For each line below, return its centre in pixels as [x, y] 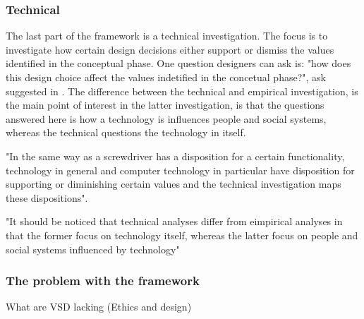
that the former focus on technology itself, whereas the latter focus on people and [182, 235]
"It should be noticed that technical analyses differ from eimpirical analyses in [174, 221]
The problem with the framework [103, 281]
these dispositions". [47, 197]
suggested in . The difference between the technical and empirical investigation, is [182, 91]
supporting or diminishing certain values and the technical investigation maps [174, 184]
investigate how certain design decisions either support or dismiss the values [170, 49]
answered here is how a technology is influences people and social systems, [166, 118]
